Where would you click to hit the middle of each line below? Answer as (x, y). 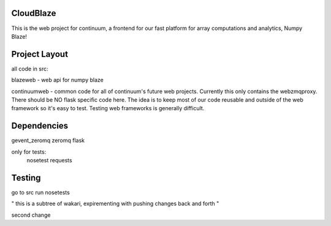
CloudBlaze (34, 13)
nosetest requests (50, 160)
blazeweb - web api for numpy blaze (57, 80)
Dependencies (40, 126)
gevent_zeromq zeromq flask (48, 140)
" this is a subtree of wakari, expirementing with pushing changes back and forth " (115, 204)
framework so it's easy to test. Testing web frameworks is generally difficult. (108, 108)
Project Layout (40, 54)
